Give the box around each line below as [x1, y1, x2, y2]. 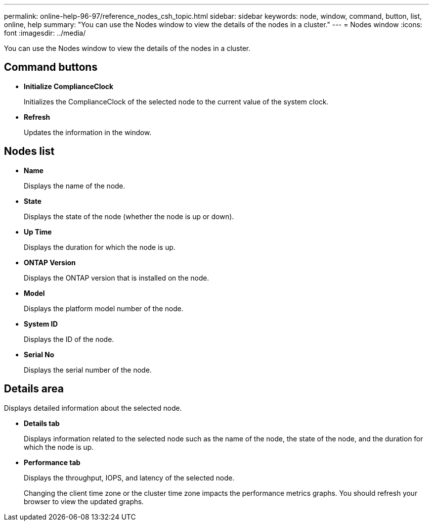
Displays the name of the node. [24, 181, 126, 190]
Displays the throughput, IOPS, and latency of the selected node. [24, 473, 235, 482]
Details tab [24, 419, 60, 428]
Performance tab [24, 458, 81, 467]
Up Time [24, 227, 52, 236]
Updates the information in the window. [24, 128, 152, 137]
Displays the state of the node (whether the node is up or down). [24, 212, 234, 221]
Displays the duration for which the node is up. [24, 242, 175, 251]
